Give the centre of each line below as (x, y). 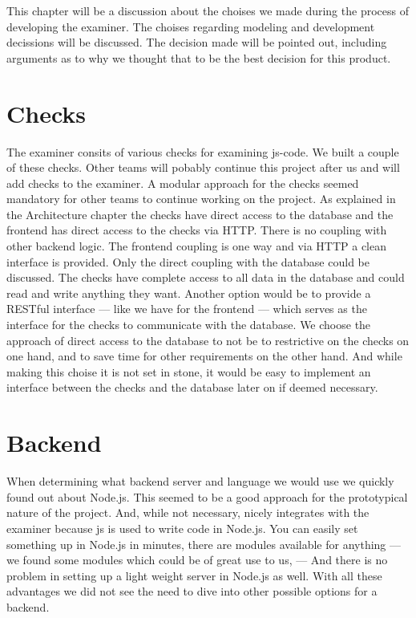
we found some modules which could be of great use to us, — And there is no (197, 560)
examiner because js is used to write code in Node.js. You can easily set (182, 528)
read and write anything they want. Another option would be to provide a (189, 293)
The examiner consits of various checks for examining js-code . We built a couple (203, 151)
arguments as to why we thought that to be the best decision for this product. (199, 57)
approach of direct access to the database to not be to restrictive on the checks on (208, 340)
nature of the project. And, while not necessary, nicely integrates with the (188, 512)
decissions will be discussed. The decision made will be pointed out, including (197, 42)
